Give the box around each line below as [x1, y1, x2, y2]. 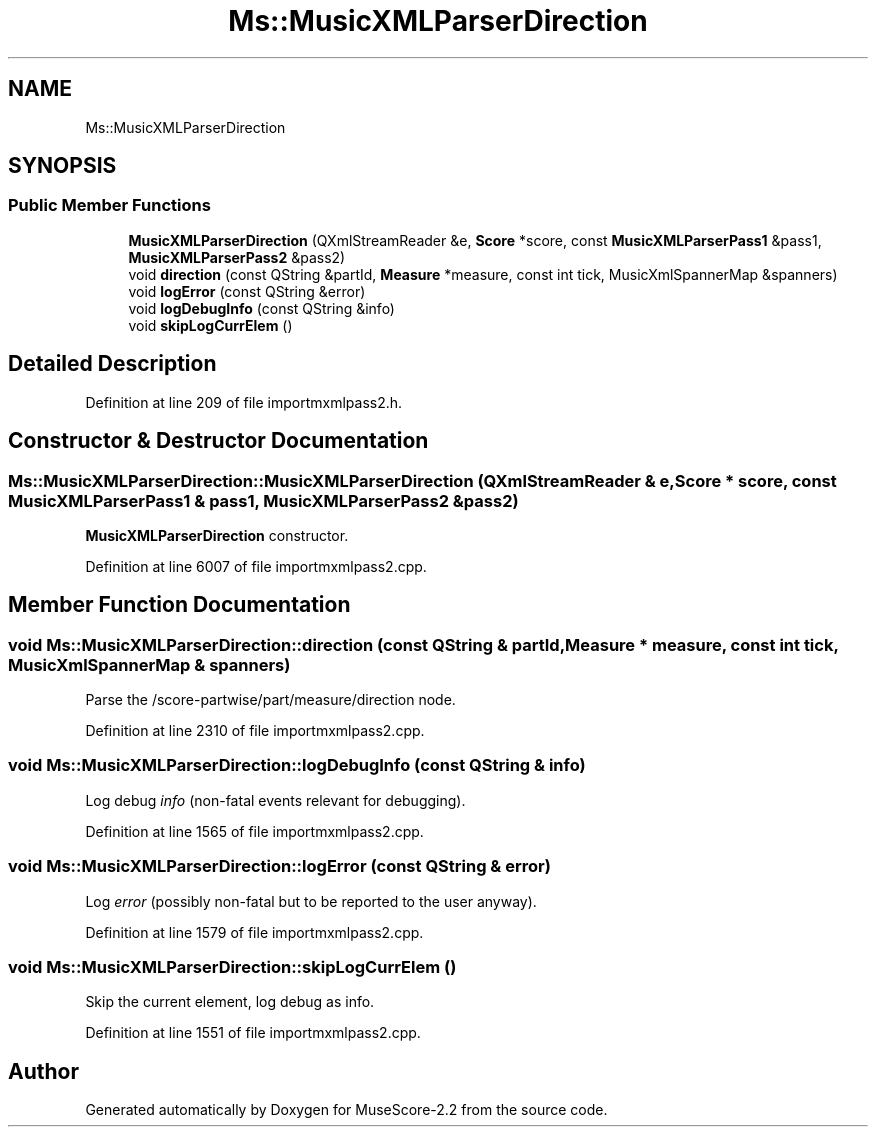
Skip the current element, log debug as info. [85, 993, 375, 1011]
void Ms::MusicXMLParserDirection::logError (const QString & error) [8, 856, 551, 877]
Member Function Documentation [8, 592, 351, 618]
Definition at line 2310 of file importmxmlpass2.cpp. [85, 722, 425, 740]
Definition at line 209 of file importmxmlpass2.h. [85, 393, 403, 411]
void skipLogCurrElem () [128, 316, 293, 334]
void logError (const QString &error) [128, 282, 366, 300]
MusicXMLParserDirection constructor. [85, 526, 349, 544]
